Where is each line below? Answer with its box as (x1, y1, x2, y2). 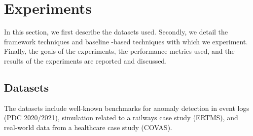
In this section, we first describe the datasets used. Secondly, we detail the (4, 27, 228, 37)
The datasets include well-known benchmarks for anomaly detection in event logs (4, 102, 249, 113)
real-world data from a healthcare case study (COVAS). (4, 122, 172, 132)
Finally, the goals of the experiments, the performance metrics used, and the (4, 46, 235, 56)
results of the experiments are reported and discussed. (4, 55, 167, 66)
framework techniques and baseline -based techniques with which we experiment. (4, 36, 248, 46)
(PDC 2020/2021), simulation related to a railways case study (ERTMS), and (4, 112, 238, 123)
